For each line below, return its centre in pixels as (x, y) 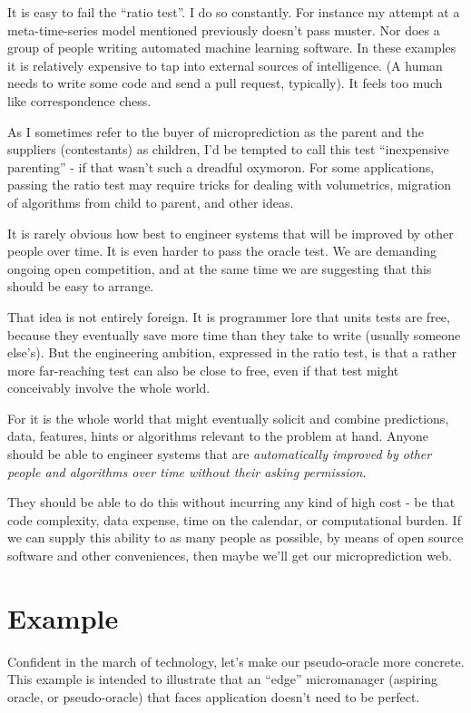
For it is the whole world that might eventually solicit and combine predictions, (228, 418)
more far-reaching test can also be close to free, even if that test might (203, 370)
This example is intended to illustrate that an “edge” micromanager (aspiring (223, 679)
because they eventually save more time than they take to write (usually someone (234, 334)
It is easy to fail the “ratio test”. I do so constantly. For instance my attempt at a (234, 12)
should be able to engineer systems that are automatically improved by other (220, 454)
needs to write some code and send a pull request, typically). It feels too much (225, 83)
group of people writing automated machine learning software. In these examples (232, 48)
